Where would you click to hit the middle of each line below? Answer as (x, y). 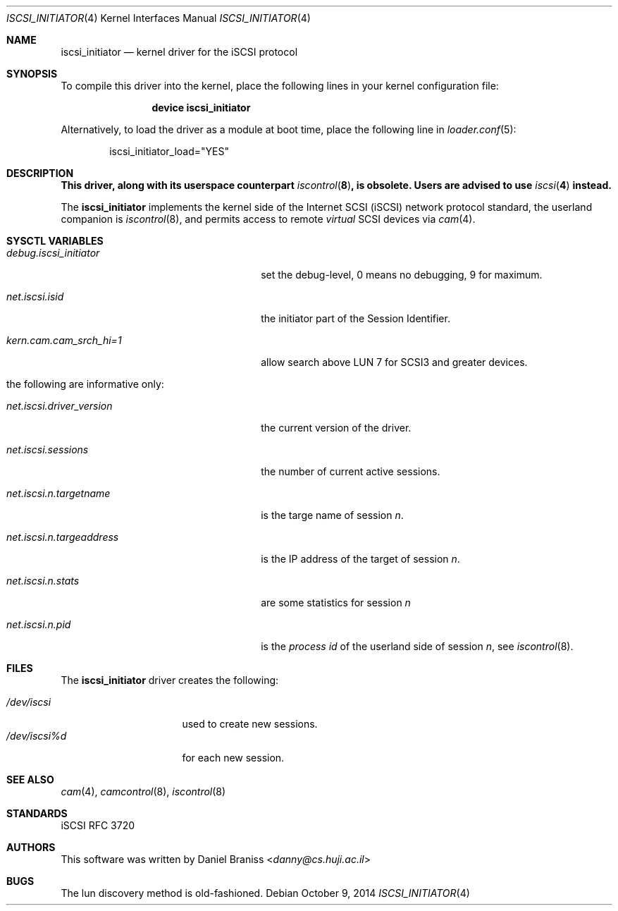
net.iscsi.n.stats (43, 581)
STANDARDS (37, 813)
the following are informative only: (85, 384)
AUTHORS (31, 847)
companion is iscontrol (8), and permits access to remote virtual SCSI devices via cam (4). (268, 219)
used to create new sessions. (250, 724)
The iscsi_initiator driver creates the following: (170, 680)
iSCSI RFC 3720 (98, 825)
